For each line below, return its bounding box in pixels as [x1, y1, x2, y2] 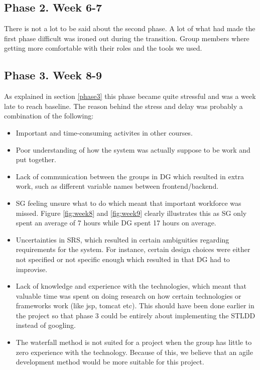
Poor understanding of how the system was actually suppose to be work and [16, 144, 250, 155]
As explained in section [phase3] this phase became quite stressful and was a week [4, 91, 256, 101]
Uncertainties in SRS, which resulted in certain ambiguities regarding [16, 234, 229, 244]
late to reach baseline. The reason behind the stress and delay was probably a [4, 100, 243, 111]
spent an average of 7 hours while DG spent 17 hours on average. [16, 217, 216, 228]
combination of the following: [4, 110, 94, 121]
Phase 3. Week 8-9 [4, 67, 102, 83]
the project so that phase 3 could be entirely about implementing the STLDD [16, 310, 255, 320]
